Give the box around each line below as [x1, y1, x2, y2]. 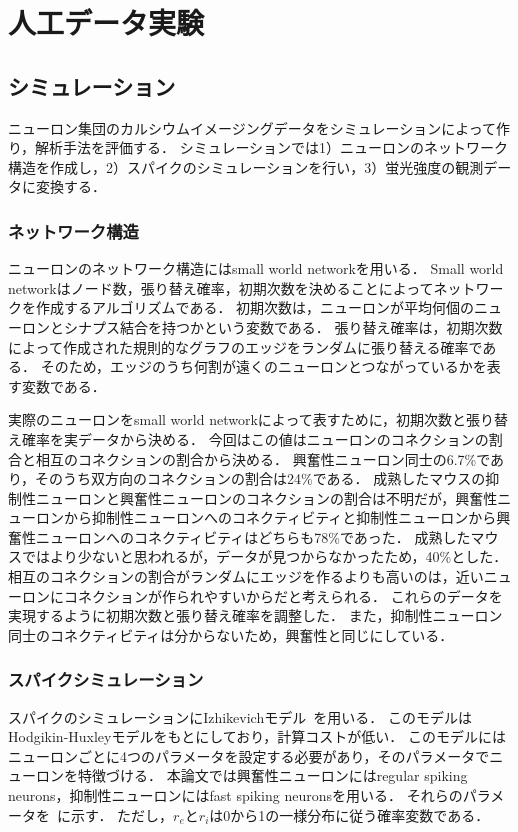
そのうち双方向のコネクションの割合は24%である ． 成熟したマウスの [35, 468, 486, 489]
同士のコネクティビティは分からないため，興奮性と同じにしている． [8, 624, 454, 645]
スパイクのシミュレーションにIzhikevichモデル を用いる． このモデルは [8, 706, 472, 727]
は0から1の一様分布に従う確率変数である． [209, 804, 490, 825]
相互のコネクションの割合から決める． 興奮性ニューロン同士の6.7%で [35, 448, 491, 469]
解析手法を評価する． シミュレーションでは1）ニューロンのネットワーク [35, 137, 509, 158]
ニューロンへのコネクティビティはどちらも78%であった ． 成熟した [35, 526, 471, 547]
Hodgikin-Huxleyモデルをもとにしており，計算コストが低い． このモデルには [8, 726, 507, 747]
